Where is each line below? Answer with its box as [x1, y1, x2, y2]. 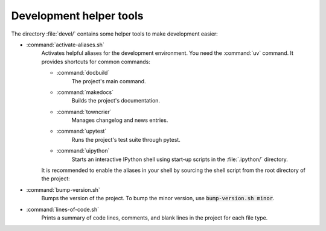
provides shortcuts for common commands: [41, 58, 151, 65]
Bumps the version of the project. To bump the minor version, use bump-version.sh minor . [41, 195, 275, 202]
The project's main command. [71, 77, 146, 84]
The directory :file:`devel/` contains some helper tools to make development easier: [11, 30, 219, 37]
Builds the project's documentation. [71, 97, 160, 104]
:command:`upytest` [56, 127, 107, 135]
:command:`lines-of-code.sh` [26, 206, 100, 213]
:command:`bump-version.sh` [26, 186, 101, 193]
